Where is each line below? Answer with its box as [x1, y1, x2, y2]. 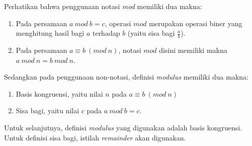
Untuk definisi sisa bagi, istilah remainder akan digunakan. [4, 132, 186, 142]
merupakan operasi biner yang [149, 18, 242, 28]
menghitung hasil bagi [16, 28, 85, 38]
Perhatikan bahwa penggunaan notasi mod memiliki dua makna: [4, 1, 202, 11]
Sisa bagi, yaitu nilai [16, 105, 79, 116]
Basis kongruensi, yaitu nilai [16, 88, 103, 99]
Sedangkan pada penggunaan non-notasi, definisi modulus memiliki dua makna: [4, 71, 248, 82]
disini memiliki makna [159, 45, 227, 55]
